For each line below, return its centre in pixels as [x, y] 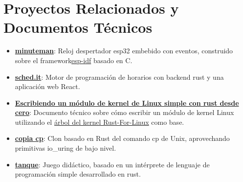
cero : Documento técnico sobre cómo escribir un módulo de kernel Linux [124, 112]
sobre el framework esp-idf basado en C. [74, 60]
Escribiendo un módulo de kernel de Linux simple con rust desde [127, 102]
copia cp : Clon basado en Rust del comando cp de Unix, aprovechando [122, 138]
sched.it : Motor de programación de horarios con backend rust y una [119, 77]
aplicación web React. [47, 86]
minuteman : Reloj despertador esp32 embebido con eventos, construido [124, 51]
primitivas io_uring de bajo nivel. [66, 148]
